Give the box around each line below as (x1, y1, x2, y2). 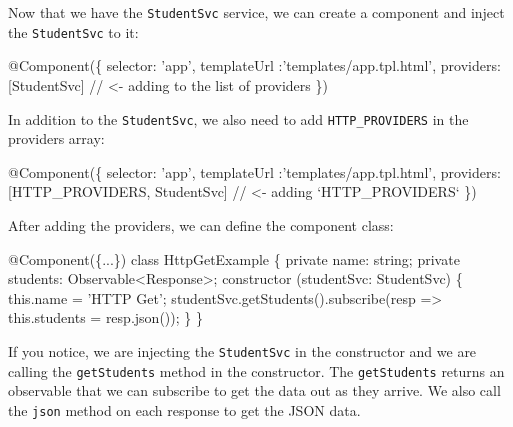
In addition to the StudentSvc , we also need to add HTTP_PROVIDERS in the (8, 108, 469, 129)
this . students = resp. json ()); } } (8, 307, 203, 328)
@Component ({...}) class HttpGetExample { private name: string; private (8, 248, 460, 269)
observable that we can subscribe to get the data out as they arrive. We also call (8, 380, 501, 401)
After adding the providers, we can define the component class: (8, 214, 394, 235)
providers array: (8, 128, 105, 149)
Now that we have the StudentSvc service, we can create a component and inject (8, 2, 505, 22)
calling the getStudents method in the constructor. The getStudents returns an (8, 360, 505, 381)
